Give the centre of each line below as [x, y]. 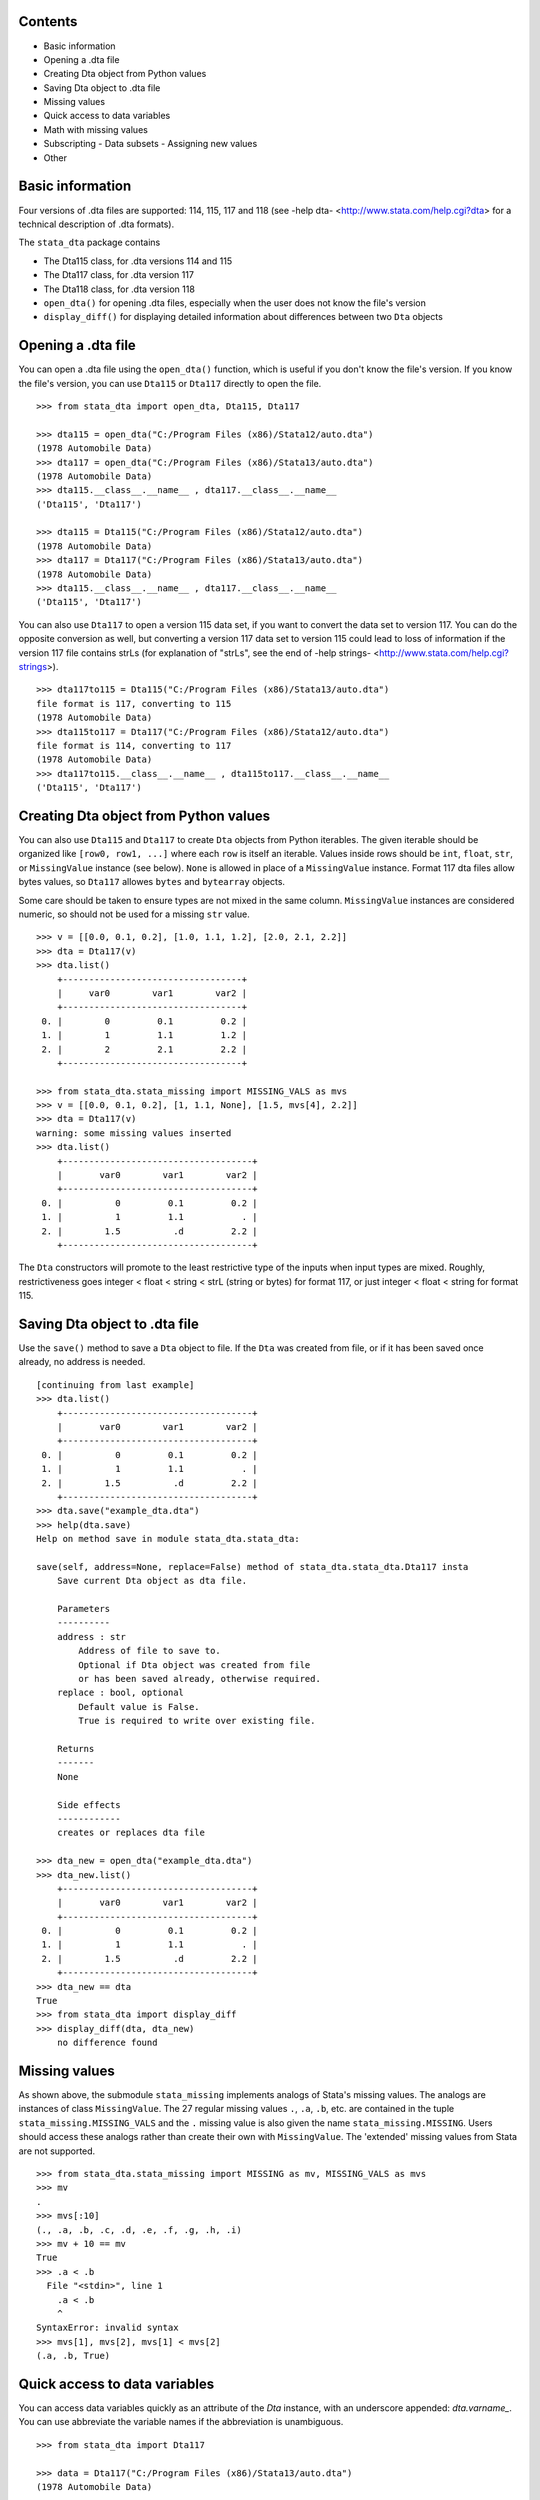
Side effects [88, 1804]
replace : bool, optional [120, 1693]
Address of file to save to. [150, 1651]
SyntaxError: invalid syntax [107, 2328]
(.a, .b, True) [73, 2356]
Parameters [83, 1609]
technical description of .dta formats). [96, 224]
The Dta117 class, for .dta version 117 [119, 275]
